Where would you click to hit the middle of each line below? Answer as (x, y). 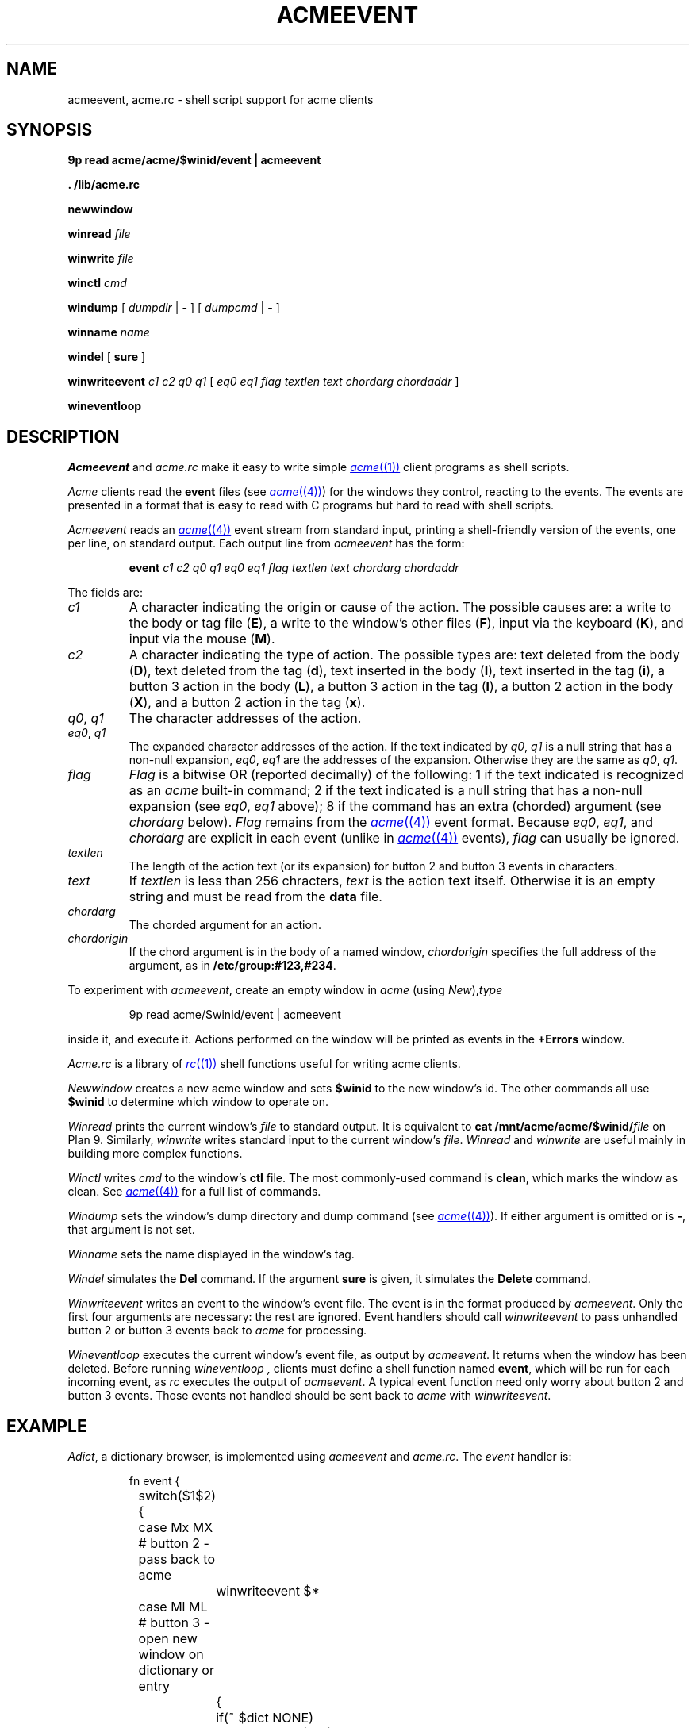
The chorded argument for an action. (225, 925)
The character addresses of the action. (245, 718)
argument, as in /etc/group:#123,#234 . (232, 966)
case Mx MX (176, 1528)
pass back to (177, 1559)
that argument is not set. (131, 1230)
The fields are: (105, 593)
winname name (109, 332)
